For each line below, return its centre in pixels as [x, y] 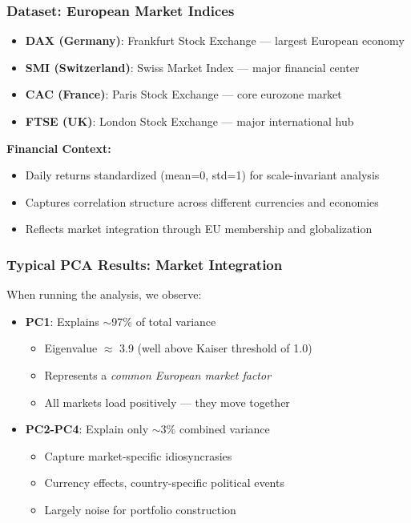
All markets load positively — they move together [167, 402]
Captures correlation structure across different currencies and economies [202, 201]
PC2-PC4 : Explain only [87, 429]
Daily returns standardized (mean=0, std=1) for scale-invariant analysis [202, 175]
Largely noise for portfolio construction [140, 509]
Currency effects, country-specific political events [164, 483]
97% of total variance [164, 321]
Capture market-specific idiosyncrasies [138, 455]
